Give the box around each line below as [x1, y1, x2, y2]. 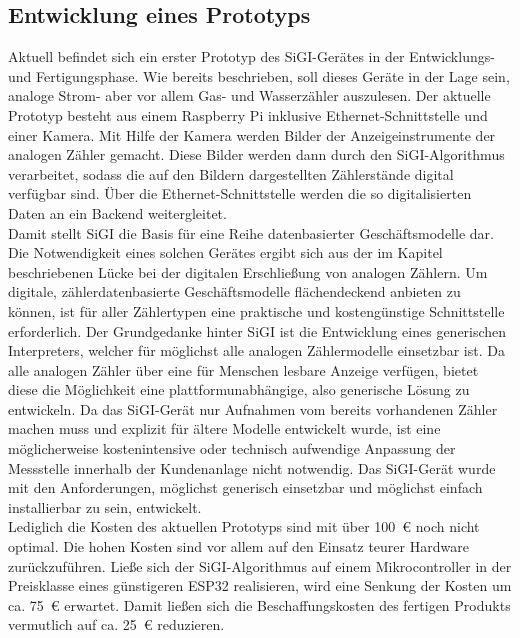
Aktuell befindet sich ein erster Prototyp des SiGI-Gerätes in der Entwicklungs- [8, 46, 495, 67]
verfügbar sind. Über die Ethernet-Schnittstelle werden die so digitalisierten [8, 183, 472, 204]
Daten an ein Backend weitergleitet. [8, 202, 227, 223]
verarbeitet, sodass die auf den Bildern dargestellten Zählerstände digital [8, 163, 454, 184]
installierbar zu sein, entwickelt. [8, 496, 202, 517]
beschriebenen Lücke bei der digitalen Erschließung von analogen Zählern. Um [8, 261, 488, 282]
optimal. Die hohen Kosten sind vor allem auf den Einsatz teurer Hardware [8, 536, 469, 557]
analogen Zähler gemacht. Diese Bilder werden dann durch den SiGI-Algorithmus [8, 144, 505, 165]
